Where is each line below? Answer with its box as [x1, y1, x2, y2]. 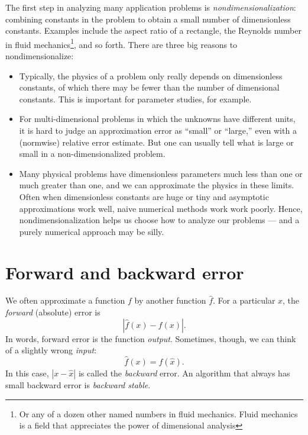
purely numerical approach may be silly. [19, 225, 164, 237]
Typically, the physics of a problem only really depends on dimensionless [19, 69, 283, 82]
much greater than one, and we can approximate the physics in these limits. [19, 179, 294, 191]
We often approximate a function [5, 294, 125, 307]
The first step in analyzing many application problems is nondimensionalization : [5, 1, 296, 13]
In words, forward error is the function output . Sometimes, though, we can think [5, 332, 296, 344]
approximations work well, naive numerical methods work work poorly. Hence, [19, 202, 303, 214]
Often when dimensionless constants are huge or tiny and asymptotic [19, 190, 269, 202]
